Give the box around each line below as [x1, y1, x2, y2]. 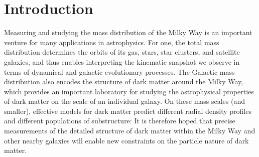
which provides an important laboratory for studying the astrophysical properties [4, 86, 254, 96]
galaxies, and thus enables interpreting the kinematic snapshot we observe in [4, 56, 240, 67]
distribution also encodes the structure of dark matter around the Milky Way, [4, 76, 243, 87]
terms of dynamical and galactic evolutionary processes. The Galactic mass [4, 66, 235, 77]
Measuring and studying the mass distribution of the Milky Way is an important [4, 27, 252, 38]
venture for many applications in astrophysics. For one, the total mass [4, 37, 219, 47]
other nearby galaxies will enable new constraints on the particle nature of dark [4, 135, 249, 145]
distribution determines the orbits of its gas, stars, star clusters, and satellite [4, 47, 240, 57]
